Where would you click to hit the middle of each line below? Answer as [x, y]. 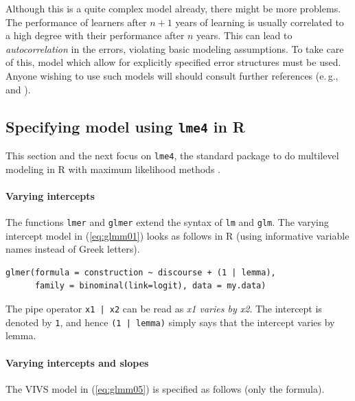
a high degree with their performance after [95, 35]
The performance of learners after [76, 22]
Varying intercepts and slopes [77, 362]
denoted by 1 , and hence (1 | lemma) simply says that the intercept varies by [170, 322]
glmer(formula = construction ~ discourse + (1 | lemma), [141, 272]
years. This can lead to [244, 35]
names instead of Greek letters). [73, 249]
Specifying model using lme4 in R [125, 126]
